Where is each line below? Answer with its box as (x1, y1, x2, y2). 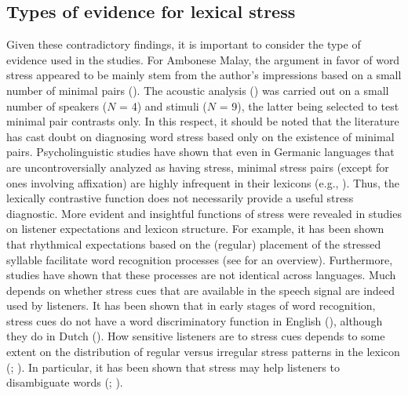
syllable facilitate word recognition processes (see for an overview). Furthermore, (6, 251, 393, 267)
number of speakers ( (6, 97, 107, 114)
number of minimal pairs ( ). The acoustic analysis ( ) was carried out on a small (6, 82, 389, 98)
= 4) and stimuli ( (119, 97, 207, 114)
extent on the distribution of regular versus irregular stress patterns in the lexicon (6, 343, 400, 360)
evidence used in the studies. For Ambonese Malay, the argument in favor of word (6, 51, 400, 67)
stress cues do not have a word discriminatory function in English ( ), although (6, 312, 383, 329)
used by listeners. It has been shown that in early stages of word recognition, (6, 297, 376, 314)
